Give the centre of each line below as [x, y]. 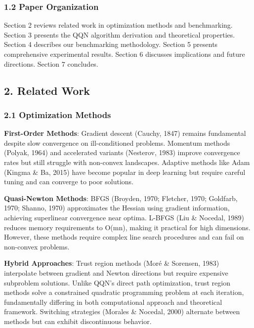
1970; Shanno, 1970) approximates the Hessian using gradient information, [117, 208]
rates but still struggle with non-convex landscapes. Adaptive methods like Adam [127, 162]
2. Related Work [47, 90]
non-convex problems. [37, 246]
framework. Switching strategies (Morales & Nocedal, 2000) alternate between [122, 311]
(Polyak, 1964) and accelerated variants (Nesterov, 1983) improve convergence [122, 152]
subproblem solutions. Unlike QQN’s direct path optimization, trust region [117, 282]
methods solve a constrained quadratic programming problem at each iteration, [124, 292]
